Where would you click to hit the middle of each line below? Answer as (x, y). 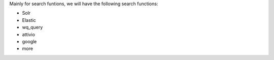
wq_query (32, 27)
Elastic (29, 20)
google (29, 41)
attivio (29, 34)
